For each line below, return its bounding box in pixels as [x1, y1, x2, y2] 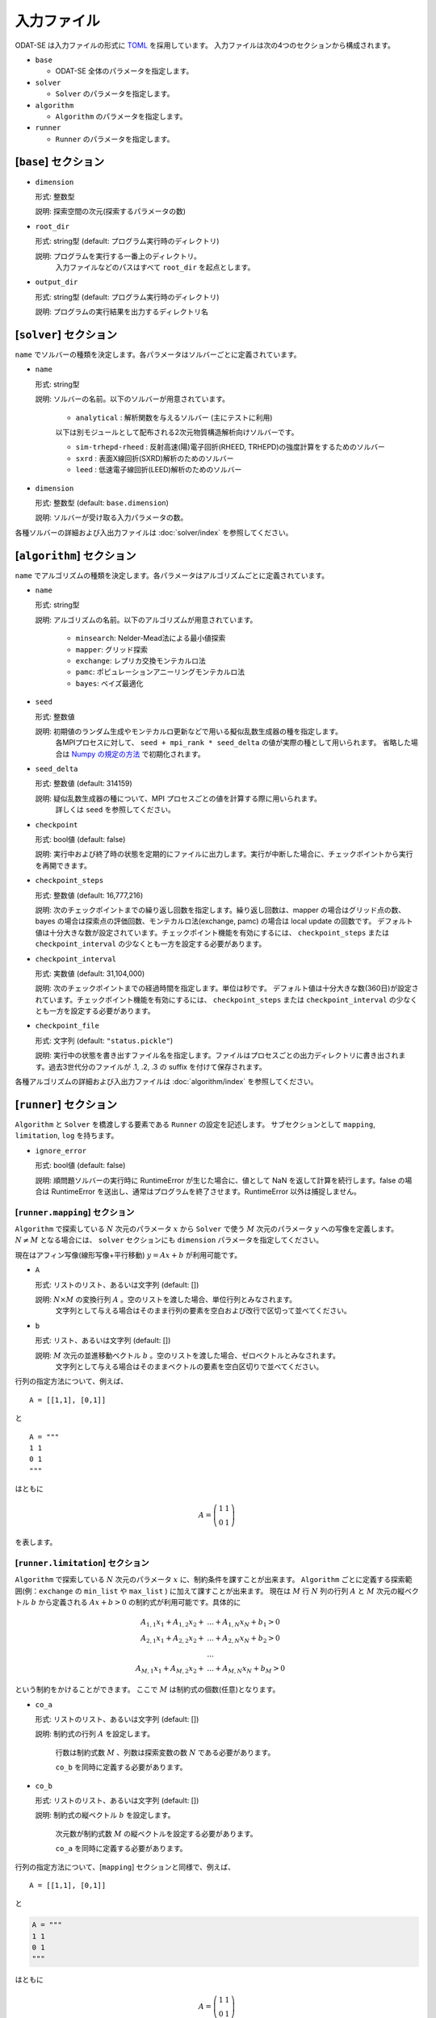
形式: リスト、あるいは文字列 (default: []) [35, 1336, 171, 1346]
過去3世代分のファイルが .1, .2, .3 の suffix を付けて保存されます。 [48, 1061, 266, 1071]
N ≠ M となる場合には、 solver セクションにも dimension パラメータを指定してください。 [15, 1235, 323, 1245]
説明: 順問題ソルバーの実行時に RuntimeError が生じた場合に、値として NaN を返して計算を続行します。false [35, 1175, 396, 1185]
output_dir [35, 278, 78, 287]
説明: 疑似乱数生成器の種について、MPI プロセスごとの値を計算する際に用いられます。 [35, 793, 322, 803]
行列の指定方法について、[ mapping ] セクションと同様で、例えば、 [15, 1861, 236, 1872]
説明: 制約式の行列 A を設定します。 [35, 1729, 155, 1739]
